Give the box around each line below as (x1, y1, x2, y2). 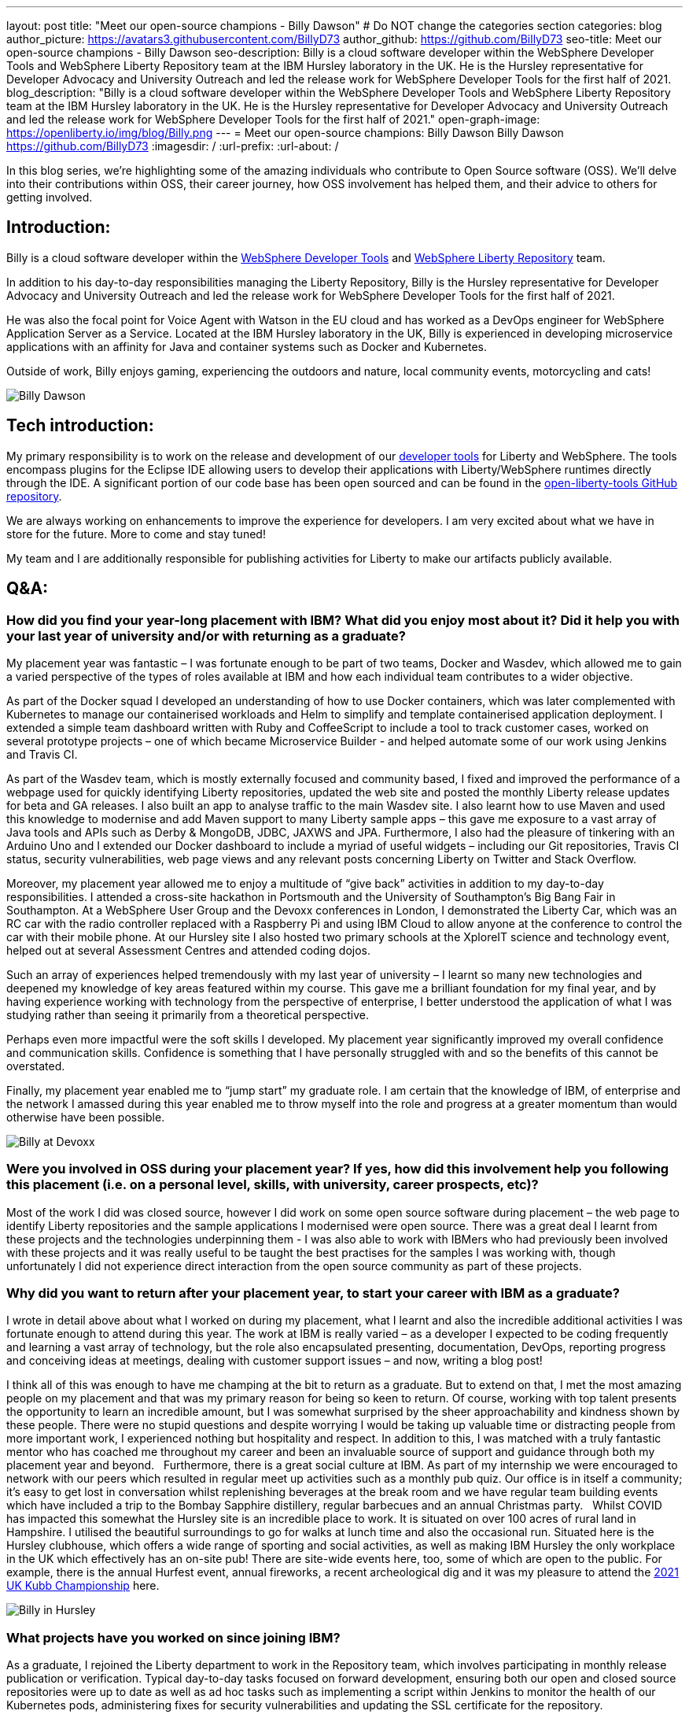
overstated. (6, 1059, 65, 1073)
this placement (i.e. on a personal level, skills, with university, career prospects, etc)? (6, 1177, 539, 1193)
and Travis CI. (6, 747, 78, 761)
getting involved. (6, 190, 93, 204)
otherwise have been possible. (6, 1110, 165, 1124)
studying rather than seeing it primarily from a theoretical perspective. (6, 1007, 370, 1022)
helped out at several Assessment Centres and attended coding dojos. (6, 943, 371, 957)
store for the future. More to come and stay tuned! (6, 526, 266, 541)
